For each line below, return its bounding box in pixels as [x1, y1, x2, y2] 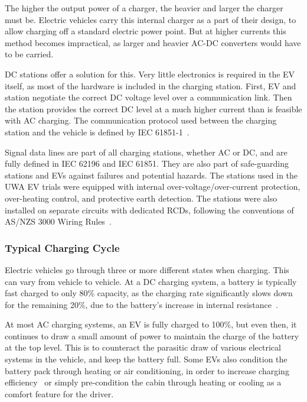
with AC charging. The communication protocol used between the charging [5, 114, 277, 127]
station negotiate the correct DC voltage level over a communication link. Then [5, 91, 292, 103]
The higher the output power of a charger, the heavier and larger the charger [5, 2, 283, 14]
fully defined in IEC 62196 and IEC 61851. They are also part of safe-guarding [5, 157, 289, 170]
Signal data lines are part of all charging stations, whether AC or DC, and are [5, 145, 288, 158]
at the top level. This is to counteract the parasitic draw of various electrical [5, 341, 281, 354]
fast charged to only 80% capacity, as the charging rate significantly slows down [5, 287, 293, 299]
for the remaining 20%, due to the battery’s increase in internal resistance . [5, 298, 278, 310]
